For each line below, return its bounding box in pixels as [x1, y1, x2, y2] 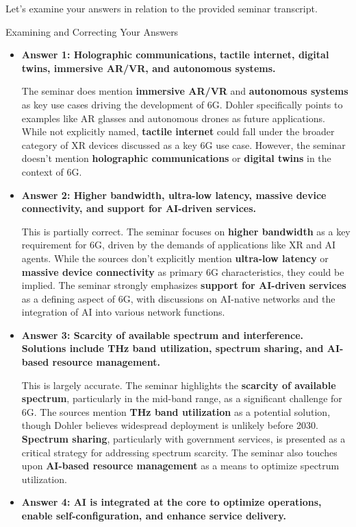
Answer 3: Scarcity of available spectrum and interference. [21, 327, 304, 342]
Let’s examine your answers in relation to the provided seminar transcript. [5, 1, 318, 15]
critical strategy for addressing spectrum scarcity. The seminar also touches [21, 445, 338, 459]
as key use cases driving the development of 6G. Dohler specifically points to [21, 97, 343, 111]
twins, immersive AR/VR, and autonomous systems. [21, 60, 276, 75]
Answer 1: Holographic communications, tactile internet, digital [21, 47, 329, 62]
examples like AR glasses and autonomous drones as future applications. [21, 110, 325, 125]
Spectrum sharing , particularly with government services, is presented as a [21, 432, 346, 446]
